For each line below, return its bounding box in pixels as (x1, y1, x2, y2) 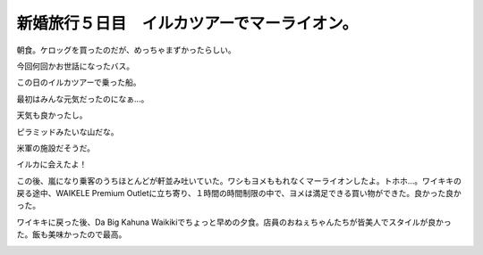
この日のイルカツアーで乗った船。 (16, 77, 141, 88)
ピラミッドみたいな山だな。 (16, 126, 119, 137)
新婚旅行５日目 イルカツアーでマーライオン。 (16, 13, 359, 33)
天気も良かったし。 (16, 110, 88, 120)
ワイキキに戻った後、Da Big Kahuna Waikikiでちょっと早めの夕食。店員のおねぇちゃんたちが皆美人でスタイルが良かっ (16, 217, 452, 227)
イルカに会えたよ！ (16, 159, 88, 169)
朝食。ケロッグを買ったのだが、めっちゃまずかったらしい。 (16, 45, 236, 55)
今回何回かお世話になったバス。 (16, 61, 134, 71)
